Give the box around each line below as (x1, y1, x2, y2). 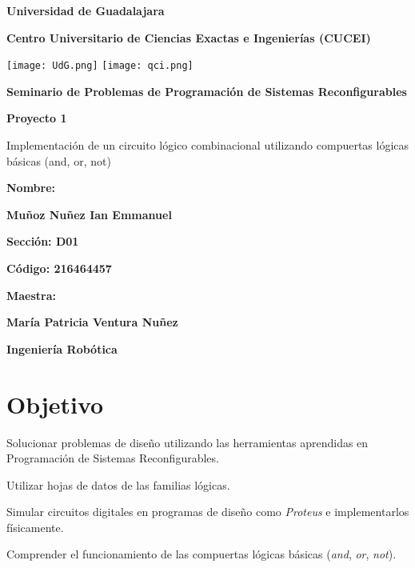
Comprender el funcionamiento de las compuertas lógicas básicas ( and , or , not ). (6, 546, 397, 562)
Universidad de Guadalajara (6, 2, 165, 18)
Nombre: (6, 179, 56, 196)
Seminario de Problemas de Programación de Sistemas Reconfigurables (6, 82, 407, 99)
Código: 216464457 (6, 260, 112, 276)
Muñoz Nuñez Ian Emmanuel (6, 206, 172, 222)
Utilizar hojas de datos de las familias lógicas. (6, 476, 230, 493)
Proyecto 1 (6, 110, 67, 126)
